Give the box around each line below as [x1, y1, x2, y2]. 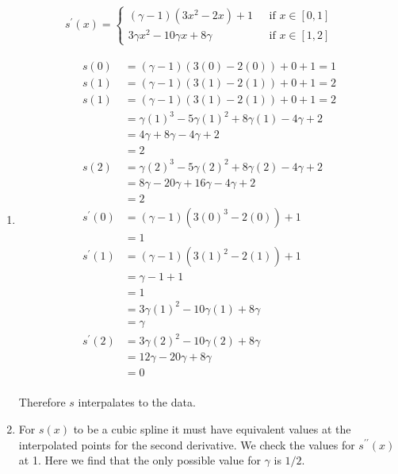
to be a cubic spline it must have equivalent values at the [73, 420, 351, 437]
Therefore [18, 394, 66, 410]
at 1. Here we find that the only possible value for [18, 452, 261, 468]
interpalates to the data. [78, 394, 196, 410]
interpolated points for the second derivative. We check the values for [18, 436, 355, 453]
